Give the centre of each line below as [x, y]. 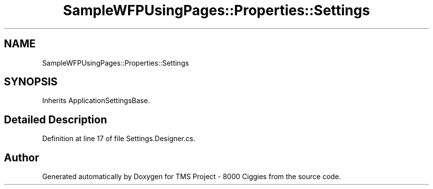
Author [22, 157]
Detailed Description [56, 119]
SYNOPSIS [31, 82]
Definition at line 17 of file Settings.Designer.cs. [119, 139]
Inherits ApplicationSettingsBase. [96, 101]
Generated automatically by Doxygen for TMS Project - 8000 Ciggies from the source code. [192, 177]
